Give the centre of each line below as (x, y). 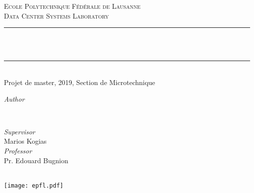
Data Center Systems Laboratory (56, 15)
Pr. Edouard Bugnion (36, 160)
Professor (18, 150)
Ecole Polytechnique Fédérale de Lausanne (72, 6)
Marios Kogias (25, 141)
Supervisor (20, 131)
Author (14, 98)
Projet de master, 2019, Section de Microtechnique (80, 82)
